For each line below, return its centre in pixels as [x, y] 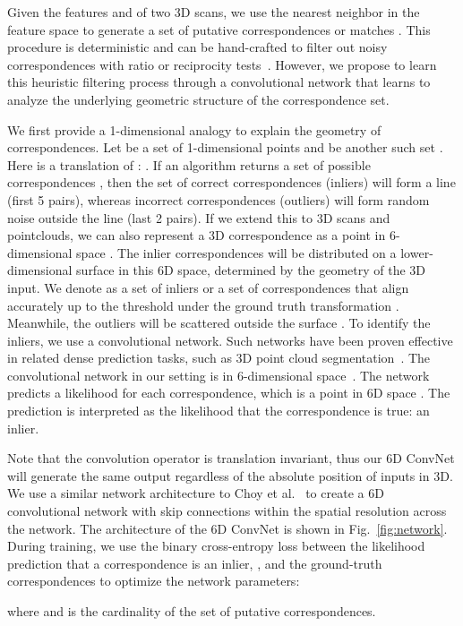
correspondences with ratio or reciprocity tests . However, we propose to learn [222, 64]
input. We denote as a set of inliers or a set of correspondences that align [208, 287]
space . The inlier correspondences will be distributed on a [236, 252]
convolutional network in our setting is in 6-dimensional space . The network [219, 375]
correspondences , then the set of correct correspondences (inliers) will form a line [231, 182]
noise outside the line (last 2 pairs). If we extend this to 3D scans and [199, 217]
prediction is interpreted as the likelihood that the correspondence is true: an [219, 411]
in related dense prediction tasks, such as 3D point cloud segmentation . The [219, 358]
